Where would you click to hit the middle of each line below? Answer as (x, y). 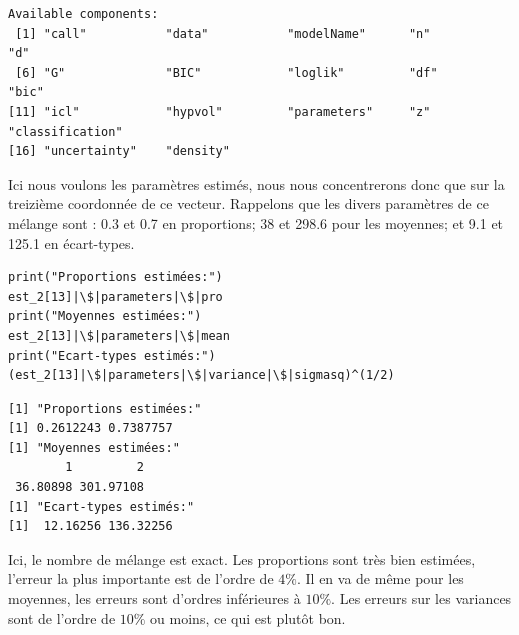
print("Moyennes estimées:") (105, 316)
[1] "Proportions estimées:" (105, 408)
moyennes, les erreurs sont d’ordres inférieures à (154, 598)
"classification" (65, 131)
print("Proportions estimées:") (115, 277)
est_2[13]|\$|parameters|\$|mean (119, 335)
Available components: (83, 14)
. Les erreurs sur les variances (421, 598)
